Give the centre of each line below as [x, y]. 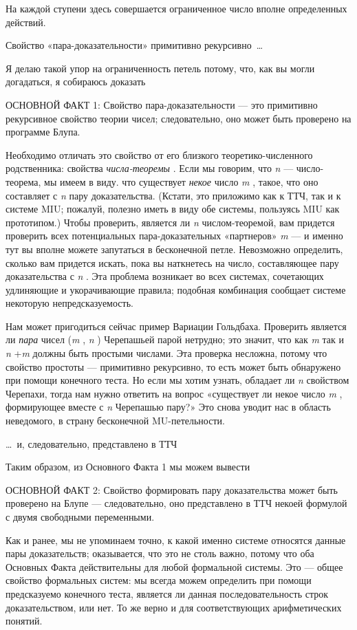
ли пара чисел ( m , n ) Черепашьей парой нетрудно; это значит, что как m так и [175, 339]
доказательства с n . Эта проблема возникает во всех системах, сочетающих [165, 276]
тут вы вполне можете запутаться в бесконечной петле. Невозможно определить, [174, 249]
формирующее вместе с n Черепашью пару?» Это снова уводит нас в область [168, 407]
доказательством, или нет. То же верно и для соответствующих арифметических [174, 607]
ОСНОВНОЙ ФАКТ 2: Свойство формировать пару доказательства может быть [172, 489]
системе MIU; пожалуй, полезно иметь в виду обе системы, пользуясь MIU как [173, 209]
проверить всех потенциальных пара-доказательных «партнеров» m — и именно [174, 236]
